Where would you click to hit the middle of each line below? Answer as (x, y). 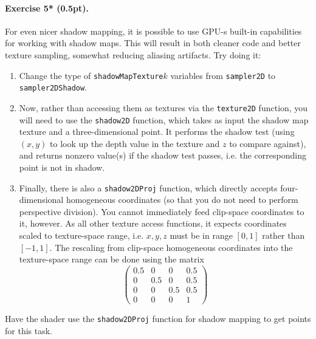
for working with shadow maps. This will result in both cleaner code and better (153, 43)
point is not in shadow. (62, 167)
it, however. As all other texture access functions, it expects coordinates (153, 223)
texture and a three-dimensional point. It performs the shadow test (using (157, 132)
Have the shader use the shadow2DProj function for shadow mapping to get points (158, 318)
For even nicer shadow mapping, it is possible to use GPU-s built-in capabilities (153, 31)
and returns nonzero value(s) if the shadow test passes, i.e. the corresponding (163, 155)
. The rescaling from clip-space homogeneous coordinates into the (171, 247)
